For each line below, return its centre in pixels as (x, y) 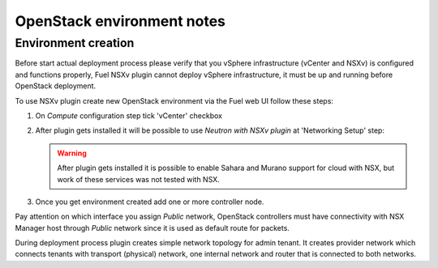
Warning (72, 153)
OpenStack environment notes (120, 21)
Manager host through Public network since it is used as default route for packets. (152, 228)
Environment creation (75, 43)
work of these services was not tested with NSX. (139, 179)
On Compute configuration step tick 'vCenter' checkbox (129, 115)
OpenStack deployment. (56, 86)
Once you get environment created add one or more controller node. (150, 202)
